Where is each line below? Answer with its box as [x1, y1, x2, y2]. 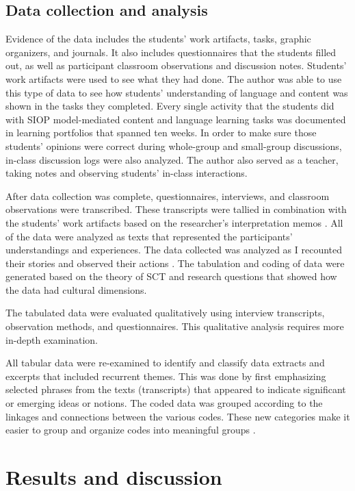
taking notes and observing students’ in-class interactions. [5, 166, 248, 180]
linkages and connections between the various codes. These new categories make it [5, 409, 350, 423]
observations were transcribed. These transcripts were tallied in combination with [5, 202, 347, 216]
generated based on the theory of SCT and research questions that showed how [5, 269, 337, 284]
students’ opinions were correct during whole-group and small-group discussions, [5, 138, 342, 153]
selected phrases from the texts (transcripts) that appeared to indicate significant [5, 382, 346, 396]
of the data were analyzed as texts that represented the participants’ [5, 229, 293, 243]
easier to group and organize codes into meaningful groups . [5, 423, 256, 437]
